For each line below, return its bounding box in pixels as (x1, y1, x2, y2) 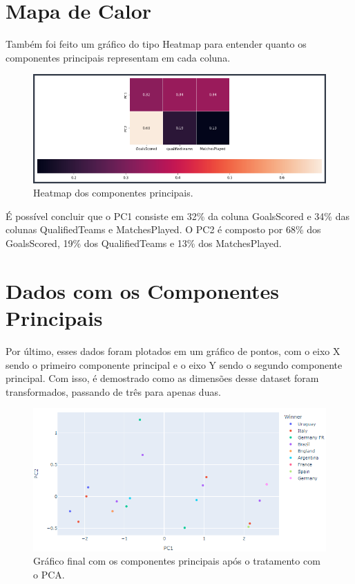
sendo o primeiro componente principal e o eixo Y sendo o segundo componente (6, 357, 343, 372)
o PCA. (33, 567, 65, 581)
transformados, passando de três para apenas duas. (6, 384, 221, 399)
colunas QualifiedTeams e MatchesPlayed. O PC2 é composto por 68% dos (6, 222, 321, 237)
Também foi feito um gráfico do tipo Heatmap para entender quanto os (6, 37, 307, 51)
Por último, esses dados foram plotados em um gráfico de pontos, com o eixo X (6, 343, 340, 358)
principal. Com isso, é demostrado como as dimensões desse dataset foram (6, 371, 319, 385)
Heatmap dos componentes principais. (33, 185, 193, 200)
